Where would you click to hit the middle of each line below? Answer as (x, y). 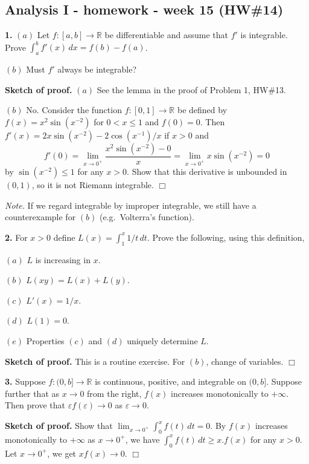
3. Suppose (25, 381)
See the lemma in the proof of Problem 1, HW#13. (192, 89)
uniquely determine (162, 341)
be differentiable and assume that (166, 35)
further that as (32, 393)
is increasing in (63, 259)
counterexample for (40, 217)
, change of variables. (245, 361)
